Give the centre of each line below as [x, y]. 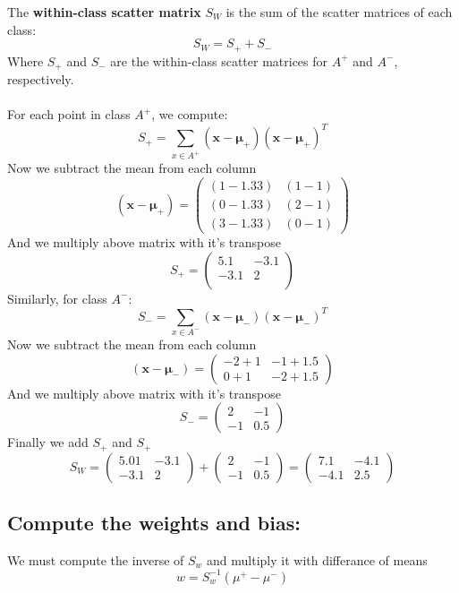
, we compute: [190, 114]
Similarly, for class [57, 298]
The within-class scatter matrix [104, 12]
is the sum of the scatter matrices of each [339, 12]
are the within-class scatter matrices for [219, 60]
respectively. [41, 79]
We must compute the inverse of [96, 559]
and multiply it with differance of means [317, 559]
